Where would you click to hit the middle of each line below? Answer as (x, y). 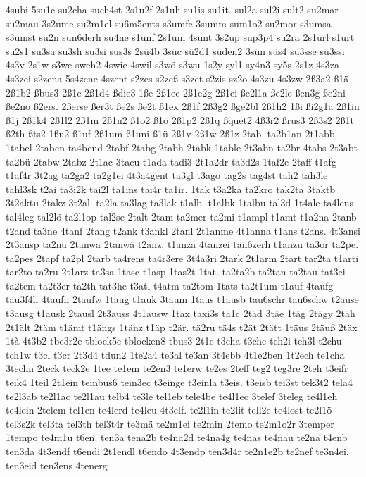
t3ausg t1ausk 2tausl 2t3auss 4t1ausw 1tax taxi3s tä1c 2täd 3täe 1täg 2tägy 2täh (181, 313)
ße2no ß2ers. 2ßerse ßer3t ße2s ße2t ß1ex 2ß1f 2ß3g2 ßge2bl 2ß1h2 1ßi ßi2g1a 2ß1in (183, 106)
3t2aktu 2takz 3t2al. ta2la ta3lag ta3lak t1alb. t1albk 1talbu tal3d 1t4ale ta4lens (180, 203)
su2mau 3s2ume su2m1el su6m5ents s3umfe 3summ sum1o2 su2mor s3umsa (169, 23)
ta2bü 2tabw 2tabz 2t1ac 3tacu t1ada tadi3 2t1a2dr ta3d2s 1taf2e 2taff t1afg (171, 161)
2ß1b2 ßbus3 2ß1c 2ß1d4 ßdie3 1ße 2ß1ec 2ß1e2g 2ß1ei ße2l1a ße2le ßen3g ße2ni (176, 92)
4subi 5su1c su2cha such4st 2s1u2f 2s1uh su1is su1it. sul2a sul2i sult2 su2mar (172, 9)
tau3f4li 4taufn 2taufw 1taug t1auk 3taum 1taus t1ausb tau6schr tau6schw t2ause (182, 299)
